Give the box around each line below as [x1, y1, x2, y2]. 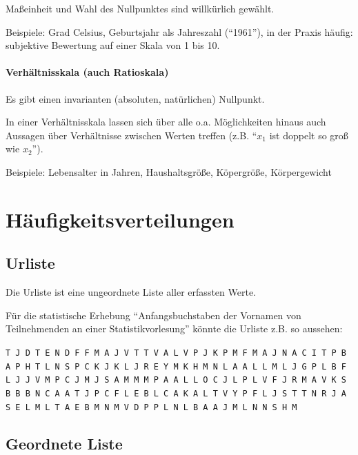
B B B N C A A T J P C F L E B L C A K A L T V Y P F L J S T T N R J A [6, 388, 346, 398]
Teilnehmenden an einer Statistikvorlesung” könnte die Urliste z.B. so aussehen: [6, 321, 343, 336]
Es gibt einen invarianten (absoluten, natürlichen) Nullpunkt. [6, 91, 265, 105]
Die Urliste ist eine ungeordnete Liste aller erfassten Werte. [6, 285, 256, 299]
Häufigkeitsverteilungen [6, 205, 235, 233]
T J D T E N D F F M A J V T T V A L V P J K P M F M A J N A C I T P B [6, 347, 346, 358]
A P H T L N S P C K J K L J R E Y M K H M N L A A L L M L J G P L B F [6, 361, 346, 372]
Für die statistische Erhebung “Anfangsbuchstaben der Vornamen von [6, 307, 301, 322]
